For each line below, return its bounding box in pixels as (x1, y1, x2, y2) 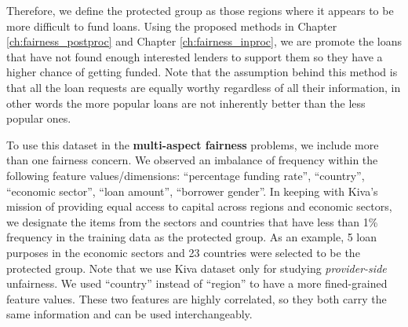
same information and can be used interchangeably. (6, 306, 253, 322)
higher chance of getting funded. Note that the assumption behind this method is (6, 64, 398, 80)
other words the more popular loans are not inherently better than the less (6, 94, 366, 111)
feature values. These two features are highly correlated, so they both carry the (6, 290, 387, 307)
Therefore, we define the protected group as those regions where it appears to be (6, 2, 394, 18)
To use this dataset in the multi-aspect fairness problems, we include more (6, 136, 379, 152)
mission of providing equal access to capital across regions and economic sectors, (6, 198, 392, 215)
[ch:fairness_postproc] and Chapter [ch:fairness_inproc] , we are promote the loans (6, 33, 403, 50)
